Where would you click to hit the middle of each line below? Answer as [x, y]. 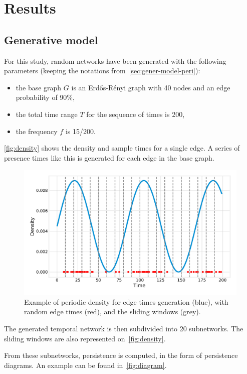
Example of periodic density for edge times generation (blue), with [126, 301]
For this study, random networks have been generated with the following [115, 60]
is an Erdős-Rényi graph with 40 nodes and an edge [151, 87]
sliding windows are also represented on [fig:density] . [85, 338]
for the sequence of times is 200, [136, 114]
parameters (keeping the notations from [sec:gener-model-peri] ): [102, 71]
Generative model [51, 39]
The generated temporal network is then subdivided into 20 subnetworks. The [124, 328]
